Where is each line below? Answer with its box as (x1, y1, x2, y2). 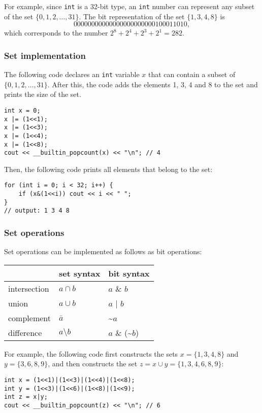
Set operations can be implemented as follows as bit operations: (4, 246, 202, 257)
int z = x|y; (4, 393, 48, 401)
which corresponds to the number (4, 27, 108, 38)
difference (8, 326, 42, 338)
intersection (8, 282, 49, 294)
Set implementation (4, 49, 86, 61)
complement (8, 312, 51, 324)
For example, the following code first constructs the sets (4, 348, 178, 359)
